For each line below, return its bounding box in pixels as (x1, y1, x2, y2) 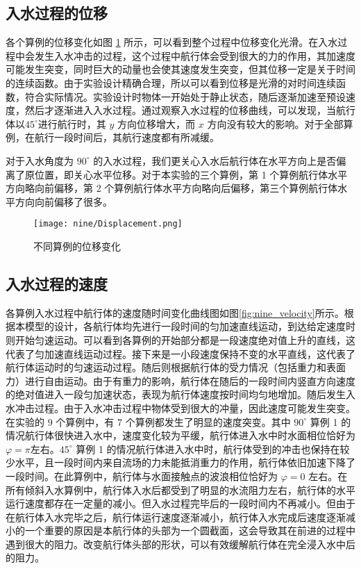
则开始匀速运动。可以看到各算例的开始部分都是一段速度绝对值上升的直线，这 (6, 332, 355, 347)
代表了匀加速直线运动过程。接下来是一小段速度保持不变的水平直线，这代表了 (6, 346, 355, 361)
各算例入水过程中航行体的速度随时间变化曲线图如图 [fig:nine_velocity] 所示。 (6, 305, 344, 320)
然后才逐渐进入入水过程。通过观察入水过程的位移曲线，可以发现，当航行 (24, 103, 355, 117)
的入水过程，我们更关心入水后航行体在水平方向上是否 (93, 153, 337, 167)
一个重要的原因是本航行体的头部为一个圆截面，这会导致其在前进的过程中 (24, 523, 355, 538)
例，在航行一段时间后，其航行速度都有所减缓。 (6, 130, 219, 145)
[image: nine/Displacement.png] (33, 219, 183, 229)
